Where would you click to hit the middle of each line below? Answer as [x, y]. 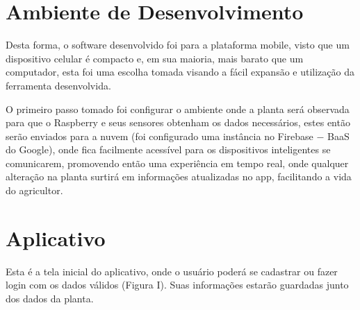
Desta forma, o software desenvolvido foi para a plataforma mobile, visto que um [178, 45]
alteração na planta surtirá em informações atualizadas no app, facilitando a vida [179, 176]
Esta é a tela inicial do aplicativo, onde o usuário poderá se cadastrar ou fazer [172, 271]
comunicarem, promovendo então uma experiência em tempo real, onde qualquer [177, 163]
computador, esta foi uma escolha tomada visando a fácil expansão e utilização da [180, 72]
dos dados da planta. [50, 298]
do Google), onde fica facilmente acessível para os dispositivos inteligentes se [168, 149]
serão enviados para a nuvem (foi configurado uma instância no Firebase [159, 136]
